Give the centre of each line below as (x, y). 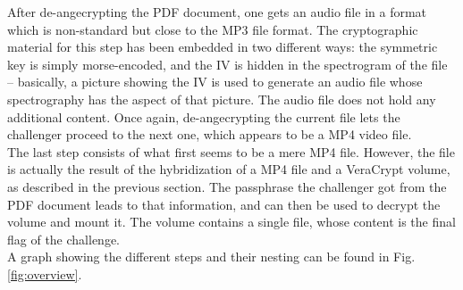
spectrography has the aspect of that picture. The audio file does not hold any (222, 99)
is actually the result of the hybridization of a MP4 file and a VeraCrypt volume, (229, 169)
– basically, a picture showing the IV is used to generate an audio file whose (215, 82)
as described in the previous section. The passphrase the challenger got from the (227, 186)
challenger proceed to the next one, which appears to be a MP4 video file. (210, 134)
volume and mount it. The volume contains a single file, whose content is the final (231, 222)
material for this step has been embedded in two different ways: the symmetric (223, 47)
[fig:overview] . (45, 273)
